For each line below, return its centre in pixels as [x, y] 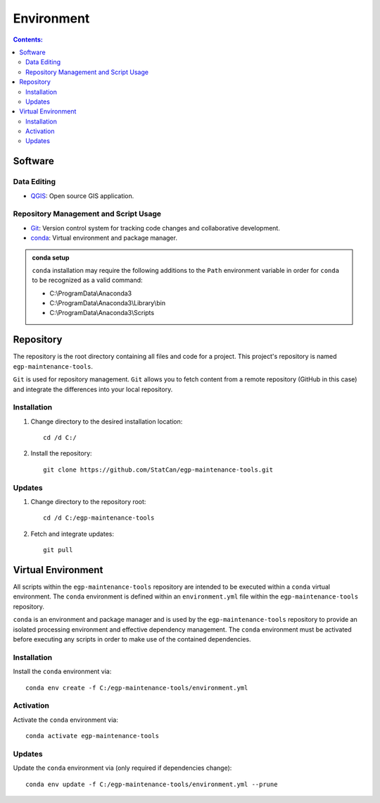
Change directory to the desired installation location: [107, 421]
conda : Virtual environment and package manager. [104, 238]
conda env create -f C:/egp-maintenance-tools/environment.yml [137, 688]
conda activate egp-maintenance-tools [93, 736]
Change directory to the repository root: [88, 502]
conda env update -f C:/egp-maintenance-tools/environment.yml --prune [152, 784]
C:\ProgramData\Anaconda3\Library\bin [107, 303]
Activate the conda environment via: [66, 720]
